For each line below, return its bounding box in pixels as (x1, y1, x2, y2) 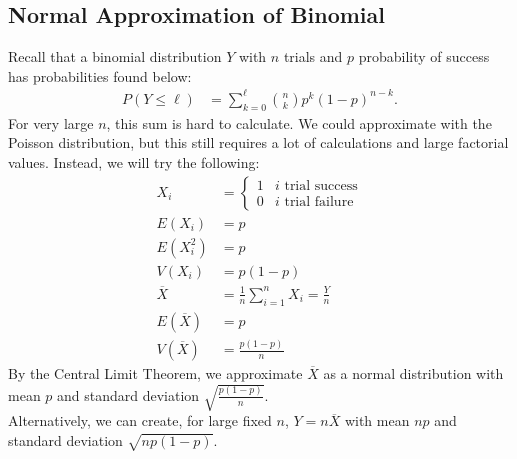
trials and (283, 46, 343, 67)
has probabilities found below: (8, 65, 192, 86)
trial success (284, 179, 358, 193)
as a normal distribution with (323, 363, 504, 384)
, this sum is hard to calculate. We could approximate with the (106, 112, 492, 133)
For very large (8, 112, 94, 133)
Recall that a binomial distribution (8, 46, 222, 67)
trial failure (284, 195, 354, 210)
